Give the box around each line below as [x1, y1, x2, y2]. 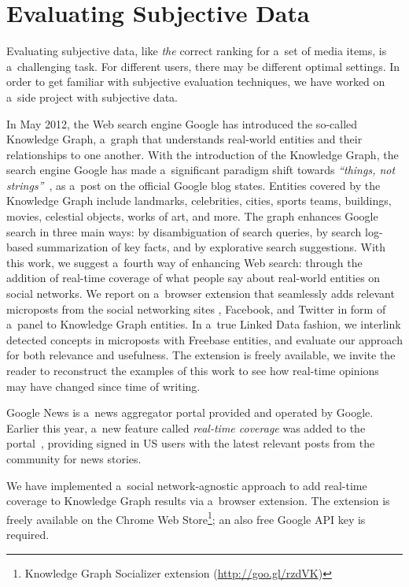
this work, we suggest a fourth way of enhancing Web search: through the [6, 254, 363, 270]
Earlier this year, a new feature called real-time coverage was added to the [6, 419, 366, 436]
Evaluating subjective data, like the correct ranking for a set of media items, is [6, 43, 387, 59]
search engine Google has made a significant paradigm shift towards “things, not [6, 162, 396, 178]
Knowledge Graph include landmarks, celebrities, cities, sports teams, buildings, [6, 192, 392, 209]
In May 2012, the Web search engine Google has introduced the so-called [6, 115, 358, 132]
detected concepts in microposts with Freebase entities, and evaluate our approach [6, 331, 403, 347]
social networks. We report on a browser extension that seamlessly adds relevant [6, 285, 395, 302]
